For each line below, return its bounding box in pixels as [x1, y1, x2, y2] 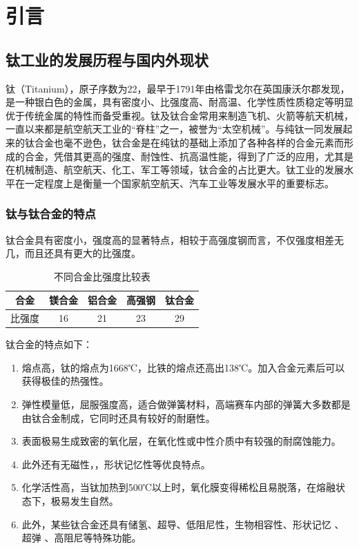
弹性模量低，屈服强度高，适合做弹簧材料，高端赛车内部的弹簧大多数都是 [21, 397, 351, 412]
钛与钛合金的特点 [6, 205, 96, 222]
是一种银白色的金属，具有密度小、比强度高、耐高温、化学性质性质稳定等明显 [6, 95, 353, 109]
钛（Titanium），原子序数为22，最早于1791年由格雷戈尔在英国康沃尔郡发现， [6, 81, 350, 95]
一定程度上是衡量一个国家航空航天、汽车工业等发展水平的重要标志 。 [24, 175, 334, 190]
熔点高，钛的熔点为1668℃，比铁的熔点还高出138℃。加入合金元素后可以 [21, 360, 345, 374]
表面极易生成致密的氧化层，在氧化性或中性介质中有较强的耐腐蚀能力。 [21, 434, 341, 448]
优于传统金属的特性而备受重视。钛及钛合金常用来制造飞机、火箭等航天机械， [6, 108, 353, 122]
